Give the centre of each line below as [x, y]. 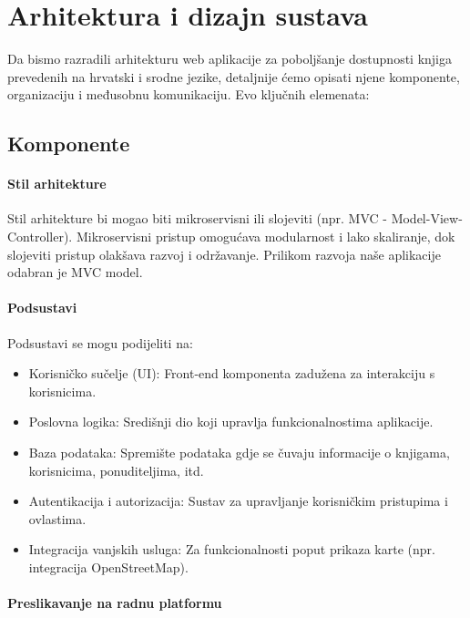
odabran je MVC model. [75, 272]
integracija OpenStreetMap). [108, 567]
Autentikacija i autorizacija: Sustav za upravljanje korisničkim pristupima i [238, 501]
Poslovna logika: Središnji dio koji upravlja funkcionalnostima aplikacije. [231, 422]
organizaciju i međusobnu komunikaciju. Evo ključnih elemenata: [189, 94]
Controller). [40, 237]
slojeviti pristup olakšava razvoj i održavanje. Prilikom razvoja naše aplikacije [224, 254]
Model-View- [427, 218]
